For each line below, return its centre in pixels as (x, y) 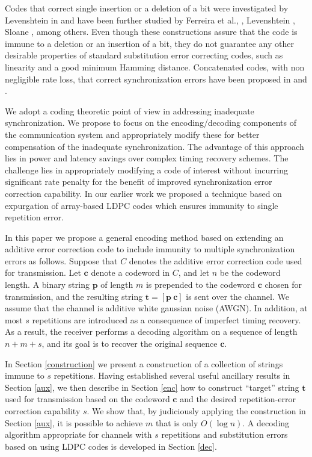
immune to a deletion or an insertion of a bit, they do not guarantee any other (149, 43)
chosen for (283, 284)
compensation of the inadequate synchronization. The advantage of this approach (154, 146)
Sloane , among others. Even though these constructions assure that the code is (151, 32)
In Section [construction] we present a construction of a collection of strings (144, 363)
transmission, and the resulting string (74, 296)
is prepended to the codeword (200, 284)
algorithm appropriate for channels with (78, 434)
